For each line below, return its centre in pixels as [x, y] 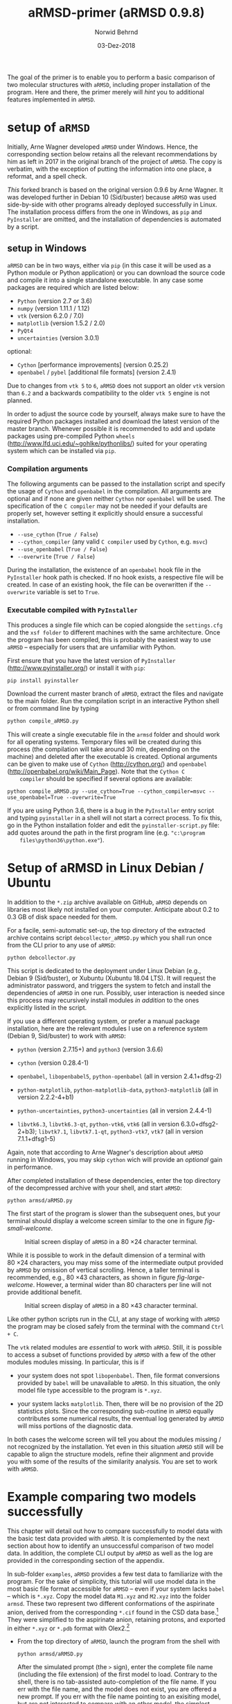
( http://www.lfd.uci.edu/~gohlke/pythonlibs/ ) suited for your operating [107, 443]
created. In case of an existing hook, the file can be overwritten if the [106, 584]
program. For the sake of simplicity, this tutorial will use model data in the [111, 1582]
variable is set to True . [69, 591]
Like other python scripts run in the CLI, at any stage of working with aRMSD [114, 1319]
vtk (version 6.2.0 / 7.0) [51, 316]
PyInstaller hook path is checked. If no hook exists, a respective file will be [115, 577]
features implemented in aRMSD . [51, 99]
